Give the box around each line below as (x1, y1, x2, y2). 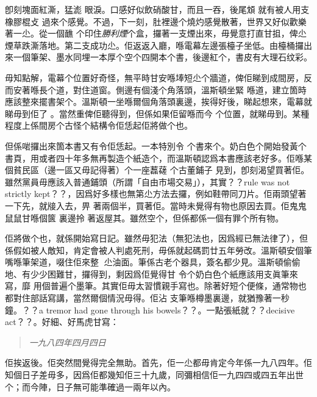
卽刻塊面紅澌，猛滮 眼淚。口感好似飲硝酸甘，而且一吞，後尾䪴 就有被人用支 (5, 3, 310, 15)
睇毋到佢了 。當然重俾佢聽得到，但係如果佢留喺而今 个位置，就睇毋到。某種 (5, 107, 310, 120)
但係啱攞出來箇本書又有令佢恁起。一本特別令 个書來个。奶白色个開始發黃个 (5, 139, 307, 152)
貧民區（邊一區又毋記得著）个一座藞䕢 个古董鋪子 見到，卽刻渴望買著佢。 (13, 163, 310, 176)
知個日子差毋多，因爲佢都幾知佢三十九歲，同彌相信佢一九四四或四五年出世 (5, 368, 304, 381)
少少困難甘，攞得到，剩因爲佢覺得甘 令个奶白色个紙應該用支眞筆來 (30, 267, 298, 280)
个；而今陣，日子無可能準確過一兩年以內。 (5, 380, 176, 393)
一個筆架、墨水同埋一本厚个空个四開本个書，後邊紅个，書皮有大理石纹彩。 (13, 51, 312, 63)
